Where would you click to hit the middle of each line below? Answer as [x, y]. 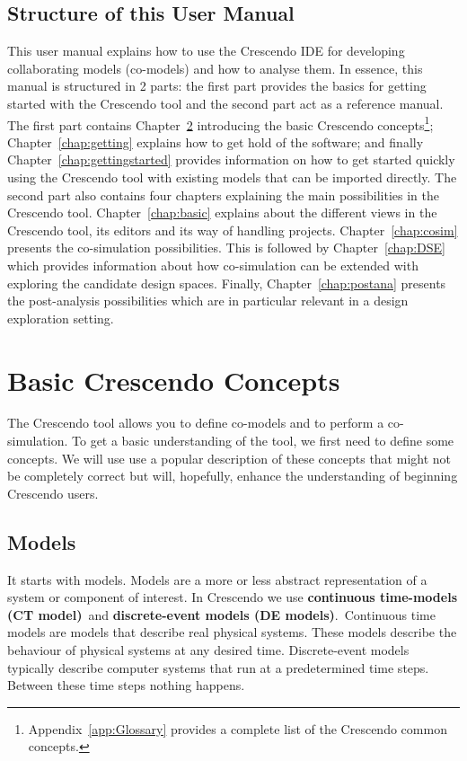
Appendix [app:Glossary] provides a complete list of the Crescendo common [238, 728]
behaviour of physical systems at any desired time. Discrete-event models [208, 650]
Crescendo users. [53, 493]
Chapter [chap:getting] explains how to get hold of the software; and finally [216, 142]
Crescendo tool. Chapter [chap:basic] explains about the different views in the [222, 212]
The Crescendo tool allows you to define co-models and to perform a [196, 423]
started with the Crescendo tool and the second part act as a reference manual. [225, 103]
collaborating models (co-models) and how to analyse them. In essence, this [215, 68]
